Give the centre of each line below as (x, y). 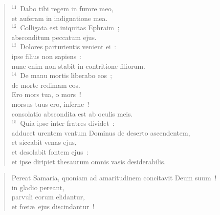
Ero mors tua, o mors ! (46, 94)
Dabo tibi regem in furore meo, (67, 8)
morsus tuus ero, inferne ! (50, 104)
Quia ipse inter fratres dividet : (67, 123)
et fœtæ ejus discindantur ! (53, 206)
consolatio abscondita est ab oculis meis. (72, 113)
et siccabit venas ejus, (44, 142)
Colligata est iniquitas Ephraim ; (70, 28)
